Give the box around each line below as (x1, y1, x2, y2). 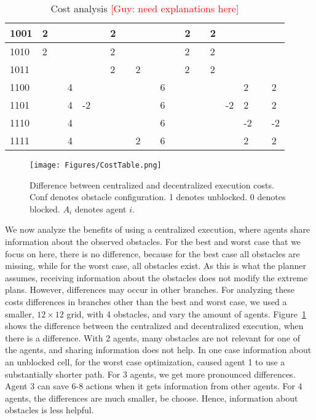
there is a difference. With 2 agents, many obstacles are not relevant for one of (5, 331, 300, 344)
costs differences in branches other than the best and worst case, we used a (5, 295, 287, 308)
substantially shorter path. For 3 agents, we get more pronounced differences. (5, 367, 296, 380)
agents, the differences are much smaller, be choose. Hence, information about (5, 391, 298, 404)
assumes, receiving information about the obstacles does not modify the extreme (5, 271, 308, 284)
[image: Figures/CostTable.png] (30, 161, 162, 169)
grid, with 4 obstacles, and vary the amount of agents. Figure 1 (66, 307, 306, 320)
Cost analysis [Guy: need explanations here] (50, 1, 239, 15)
